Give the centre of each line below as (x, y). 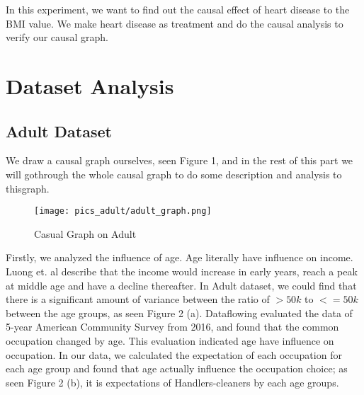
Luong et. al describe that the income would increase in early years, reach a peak (182, 271)
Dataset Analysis (90, 85)
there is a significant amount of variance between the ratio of (138, 299)
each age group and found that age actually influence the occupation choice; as (177, 368)
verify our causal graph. (57, 37)
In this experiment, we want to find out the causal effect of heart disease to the (178, 9)
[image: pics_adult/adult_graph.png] (123, 211)
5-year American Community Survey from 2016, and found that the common (172, 327)
